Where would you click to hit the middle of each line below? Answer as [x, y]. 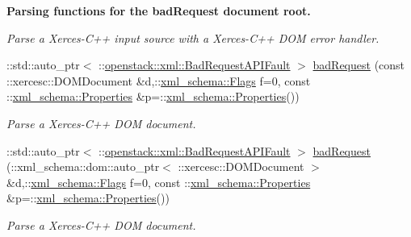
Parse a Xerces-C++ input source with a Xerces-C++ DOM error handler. [193, 37]
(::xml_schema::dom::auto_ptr [83, 166]
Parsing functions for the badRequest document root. [159, 10]
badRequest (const [359, 65]
